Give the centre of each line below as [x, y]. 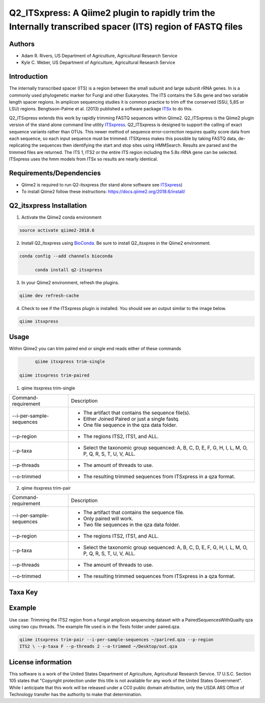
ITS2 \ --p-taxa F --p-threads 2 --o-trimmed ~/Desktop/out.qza [98, 647]
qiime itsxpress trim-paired [54, 376]
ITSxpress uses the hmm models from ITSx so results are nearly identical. [83, 159]
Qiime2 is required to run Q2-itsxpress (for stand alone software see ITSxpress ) [102, 184]
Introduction [28, 77]
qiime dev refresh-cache [49, 295]
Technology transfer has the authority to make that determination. [76, 694]
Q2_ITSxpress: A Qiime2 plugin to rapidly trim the [112, 13]
